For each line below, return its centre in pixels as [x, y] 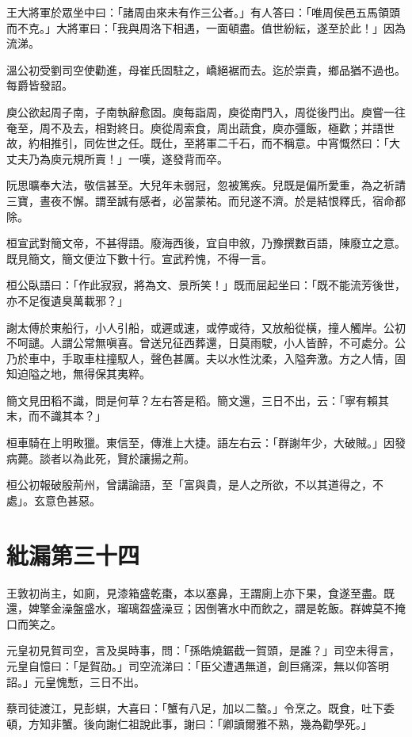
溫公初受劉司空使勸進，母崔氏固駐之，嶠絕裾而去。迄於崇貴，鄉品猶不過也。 [206, 69]
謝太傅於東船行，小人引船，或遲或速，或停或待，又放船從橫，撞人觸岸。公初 [206, 327]
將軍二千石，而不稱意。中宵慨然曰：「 [292, 143]
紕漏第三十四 [73, 554]
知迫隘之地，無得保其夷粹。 [78, 374]
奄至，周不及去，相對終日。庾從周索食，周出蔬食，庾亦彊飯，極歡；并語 [195, 127]
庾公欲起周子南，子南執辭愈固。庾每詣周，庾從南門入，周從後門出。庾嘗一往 [206, 111]
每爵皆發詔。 [40, 85]
